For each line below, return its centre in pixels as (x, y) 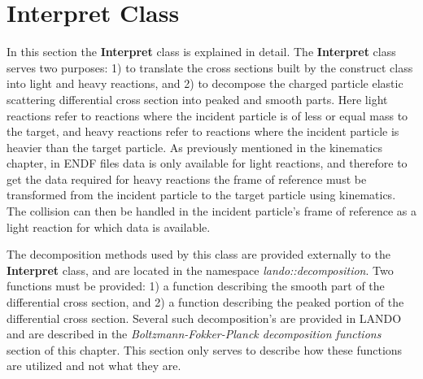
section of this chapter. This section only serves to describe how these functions (205, 349)
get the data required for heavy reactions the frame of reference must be (187, 179)
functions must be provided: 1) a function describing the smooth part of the (196, 286)
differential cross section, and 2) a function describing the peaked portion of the (205, 302)
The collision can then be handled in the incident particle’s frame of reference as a (211, 211)
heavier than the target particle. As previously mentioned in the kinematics (194, 147)
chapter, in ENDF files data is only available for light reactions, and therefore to (207, 163)
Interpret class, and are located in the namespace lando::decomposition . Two (200, 270)
